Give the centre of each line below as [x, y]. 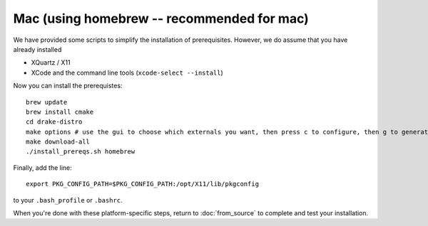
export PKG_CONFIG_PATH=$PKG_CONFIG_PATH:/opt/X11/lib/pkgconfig [143, 184]
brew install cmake [60, 112]
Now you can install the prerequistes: [68, 86]
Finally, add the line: [43, 168]
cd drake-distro [54, 122]
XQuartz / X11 [51, 63]
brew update [47, 102]
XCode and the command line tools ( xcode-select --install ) [127, 72]
